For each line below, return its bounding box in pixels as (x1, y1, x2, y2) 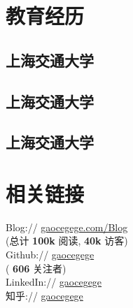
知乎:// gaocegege (6, 288, 83, 302)
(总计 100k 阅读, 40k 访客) (6, 233, 128, 248)
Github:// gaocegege (6, 247, 94, 262)
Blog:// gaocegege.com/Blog (6, 219, 128, 234)
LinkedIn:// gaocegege (6, 274, 102, 289)
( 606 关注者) (6, 261, 66, 275)
